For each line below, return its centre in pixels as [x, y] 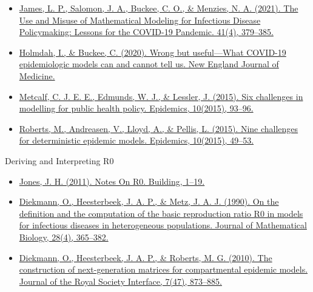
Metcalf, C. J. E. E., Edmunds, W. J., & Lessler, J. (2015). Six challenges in [161, 96]
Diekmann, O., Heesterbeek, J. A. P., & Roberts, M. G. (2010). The [146, 257]
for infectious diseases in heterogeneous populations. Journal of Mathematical [163, 225]
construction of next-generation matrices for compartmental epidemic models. [163, 269]
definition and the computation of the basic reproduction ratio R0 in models [161, 213]
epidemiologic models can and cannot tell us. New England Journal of [149, 64]
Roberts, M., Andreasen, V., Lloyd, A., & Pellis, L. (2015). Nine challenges [159, 128]
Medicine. [37, 75]
